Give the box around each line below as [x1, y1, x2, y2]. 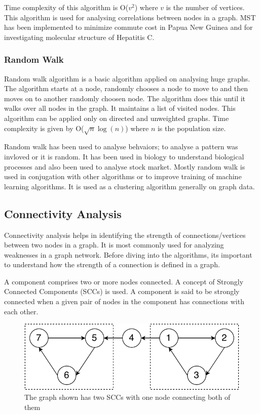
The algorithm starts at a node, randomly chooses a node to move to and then [4, 83, 248, 94]
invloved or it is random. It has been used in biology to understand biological [4, 151, 244, 161]
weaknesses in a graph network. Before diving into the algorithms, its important [4, 249, 252, 260]
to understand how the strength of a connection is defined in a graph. [4, 259, 220, 270]
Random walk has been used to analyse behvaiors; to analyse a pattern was [4, 141, 238, 152]
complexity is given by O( [4, 122, 84, 133]
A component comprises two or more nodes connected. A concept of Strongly [4, 276, 244, 286]
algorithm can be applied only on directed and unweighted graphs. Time [4, 112, 229, 123]
